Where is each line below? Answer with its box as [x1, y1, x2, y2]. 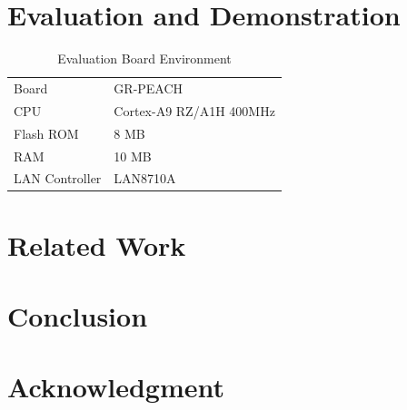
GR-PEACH [114, 78, 184, 97]
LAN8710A [114, 169, 176, 188]
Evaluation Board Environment [57, 49, 232, 68]
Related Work [7, 226, 186, 263]
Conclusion [7, 298, 148, 334]
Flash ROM [14, 123, 79, 142]
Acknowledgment [7, 368, 224, 405]
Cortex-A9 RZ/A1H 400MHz [114, 101, 275, 120]
